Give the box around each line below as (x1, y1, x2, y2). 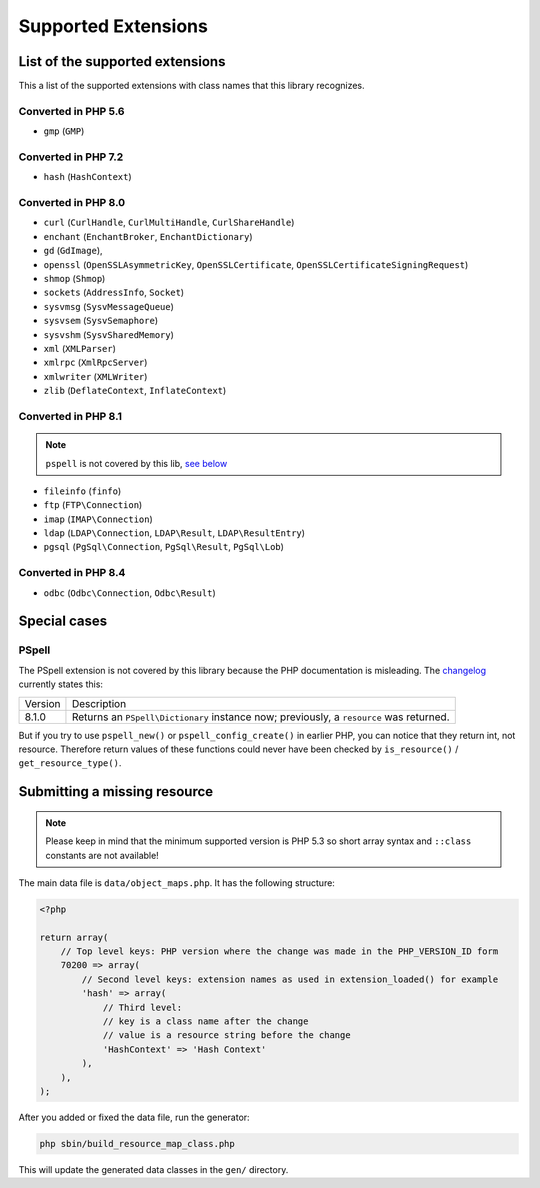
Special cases (18, 613, 108, 630)
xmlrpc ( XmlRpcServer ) (43, 356, 148, 369)
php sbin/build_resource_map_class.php (39, 1138, 235, 1149)
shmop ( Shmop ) (43, 273, 106, 285)
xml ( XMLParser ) (43, 343, 117, 354)
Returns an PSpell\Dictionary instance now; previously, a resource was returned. (71, 710, 450, 724)
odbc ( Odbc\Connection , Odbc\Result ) (43, 586, 217, 599)
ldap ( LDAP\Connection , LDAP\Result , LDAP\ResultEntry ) (43, 527, 305, 539)
